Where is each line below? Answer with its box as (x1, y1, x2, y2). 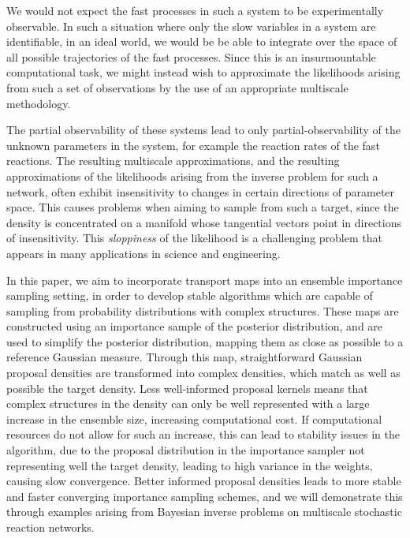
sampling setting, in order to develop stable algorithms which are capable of (6, 287, 373, 304)
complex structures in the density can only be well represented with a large (6, 395, 370, 412)
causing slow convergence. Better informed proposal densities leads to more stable (6, 473, 401, 489)
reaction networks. (6, 519, 95, 535)
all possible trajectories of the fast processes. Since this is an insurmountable (6, 48, 376, 65)
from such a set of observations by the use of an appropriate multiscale (6, 79, 348, 95)
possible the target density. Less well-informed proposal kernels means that (6, 379, 368, 396)
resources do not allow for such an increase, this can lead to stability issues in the (6, 426, 400, 443)
